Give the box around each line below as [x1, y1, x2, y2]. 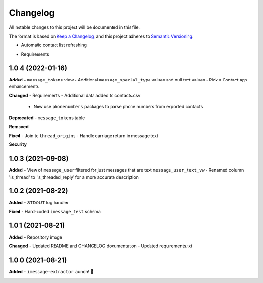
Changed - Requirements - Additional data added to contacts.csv [9, 93, 141, 99]
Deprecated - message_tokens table [9, 115, 85, 121]
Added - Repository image [9, 234, 63, 240]
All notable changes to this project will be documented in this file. [9, 24, 140, 30]
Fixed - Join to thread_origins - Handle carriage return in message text [9, 132, 158, 139]
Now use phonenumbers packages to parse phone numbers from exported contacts [33, 103, 203, 109]
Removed [9, 123, 29, 129]
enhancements [9, 83, 39, 90]
